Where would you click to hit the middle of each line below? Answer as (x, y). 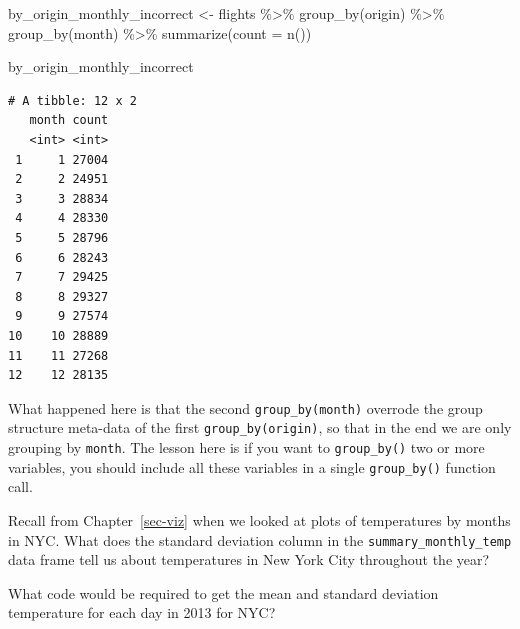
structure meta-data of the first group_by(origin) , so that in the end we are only (260, 427)
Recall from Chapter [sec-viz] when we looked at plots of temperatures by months (259, 519)
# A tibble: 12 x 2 (72, 100)
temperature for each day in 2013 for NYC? (142, 612)
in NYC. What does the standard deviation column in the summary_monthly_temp (260, 539)
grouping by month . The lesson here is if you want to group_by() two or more (246, 447)
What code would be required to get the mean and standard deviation (223, 592)
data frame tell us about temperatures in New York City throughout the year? (249, 559)
